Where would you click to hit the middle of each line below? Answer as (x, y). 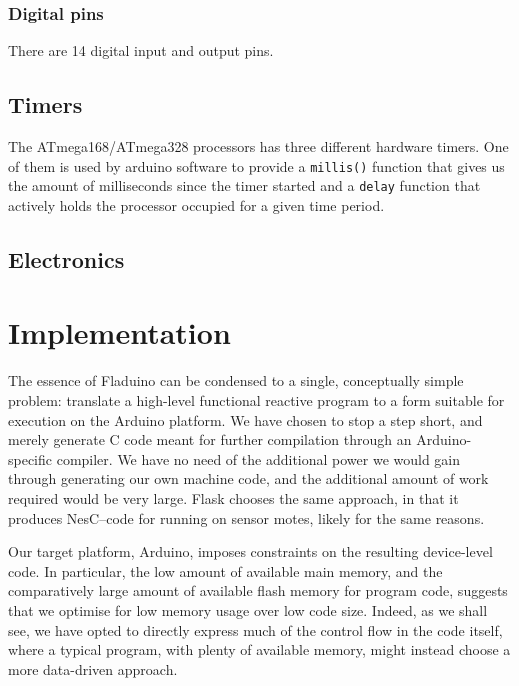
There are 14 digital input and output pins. (141, 50)
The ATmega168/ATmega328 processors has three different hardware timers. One (258, 146)
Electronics (66, 258)
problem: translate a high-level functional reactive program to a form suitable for (256, 400)
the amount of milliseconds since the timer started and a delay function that (244, 185)
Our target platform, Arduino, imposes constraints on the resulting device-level (250, 551)
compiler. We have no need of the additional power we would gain (258, 458)
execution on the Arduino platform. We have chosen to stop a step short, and (245, 419)
